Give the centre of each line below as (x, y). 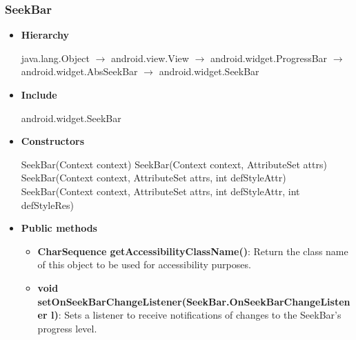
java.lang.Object (55, 58)
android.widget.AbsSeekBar (79, 71)
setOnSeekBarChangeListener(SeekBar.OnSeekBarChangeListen (194, 301)
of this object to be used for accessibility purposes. (144, 264)
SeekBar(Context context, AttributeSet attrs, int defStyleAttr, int (160, 191)
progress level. (67, 328)
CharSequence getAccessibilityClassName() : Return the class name (193, 251)
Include (39, 94)
